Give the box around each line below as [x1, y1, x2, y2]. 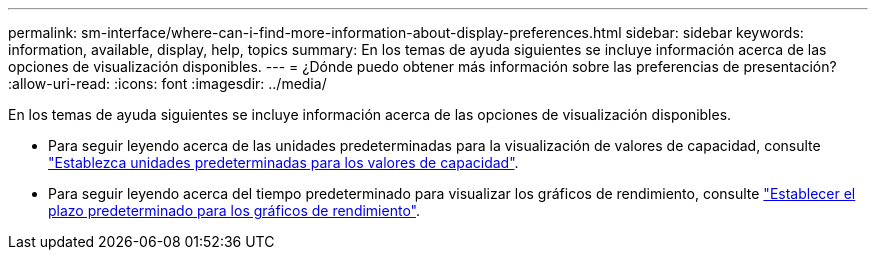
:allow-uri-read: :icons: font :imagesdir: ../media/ [8, 75, 327, 92]
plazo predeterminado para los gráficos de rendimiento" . [48, 202, 420, 219]
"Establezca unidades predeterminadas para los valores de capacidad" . [48, 154, 519, 171]
